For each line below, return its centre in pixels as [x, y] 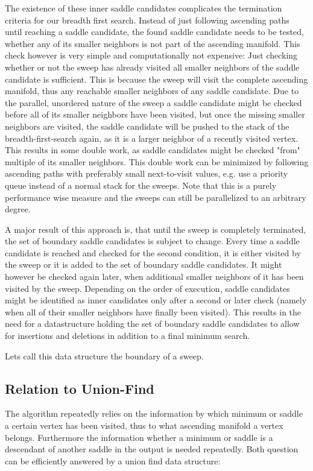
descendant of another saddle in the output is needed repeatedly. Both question [152, 449]
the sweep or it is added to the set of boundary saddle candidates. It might [144, 264]
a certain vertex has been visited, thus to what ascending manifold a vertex [144, 425]
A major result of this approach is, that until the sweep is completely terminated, [156, 229]
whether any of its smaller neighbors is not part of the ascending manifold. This [153, 43]
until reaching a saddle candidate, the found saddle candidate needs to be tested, [154, 32]
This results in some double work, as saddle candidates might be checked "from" [153, 150]
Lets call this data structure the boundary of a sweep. [104, 356]
